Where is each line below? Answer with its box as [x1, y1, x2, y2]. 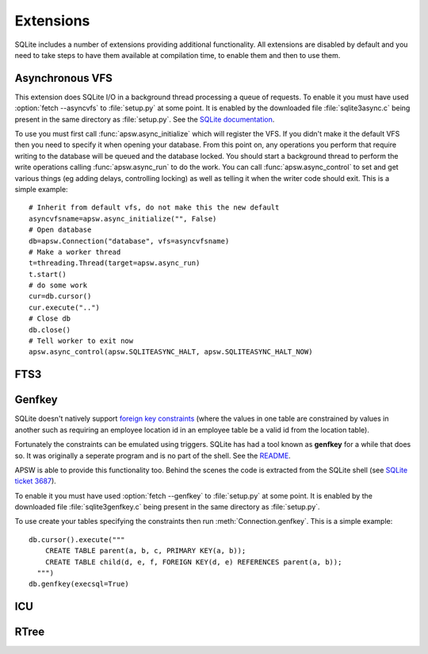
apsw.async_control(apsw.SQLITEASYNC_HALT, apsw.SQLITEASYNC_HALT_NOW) [29, 348, 313, 356]
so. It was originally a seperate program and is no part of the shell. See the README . [14, 451, 291, 460]
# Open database [29, 225, 92, 234]
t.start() [29, 270, 67, 279]
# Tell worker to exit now [29, 337, 134, 345]
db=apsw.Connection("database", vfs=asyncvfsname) [29, 237, 230, 245]
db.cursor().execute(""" [29, 535, 125, 544]
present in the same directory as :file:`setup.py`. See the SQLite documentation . [14, 114, 275, 124]
